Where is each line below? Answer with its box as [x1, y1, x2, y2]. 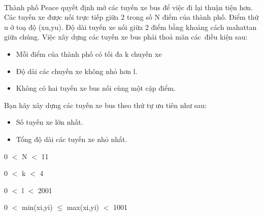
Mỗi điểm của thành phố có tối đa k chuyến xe [16, 48, 162, 59]
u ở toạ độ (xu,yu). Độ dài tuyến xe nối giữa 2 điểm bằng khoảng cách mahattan [4, 21, 257, 32]
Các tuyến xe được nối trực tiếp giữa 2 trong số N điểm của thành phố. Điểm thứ [4, 12, 259, 22]
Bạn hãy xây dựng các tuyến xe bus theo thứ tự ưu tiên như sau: [4, 99, 207, 110]
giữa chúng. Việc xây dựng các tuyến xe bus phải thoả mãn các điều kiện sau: [4, 31, 248, 42]
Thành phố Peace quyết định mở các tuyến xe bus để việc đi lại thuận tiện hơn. [4, 2, 253, 12]
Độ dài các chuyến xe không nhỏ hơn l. [16, 65, 138, 76]
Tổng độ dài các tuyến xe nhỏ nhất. [16, 133, 127, 144]
